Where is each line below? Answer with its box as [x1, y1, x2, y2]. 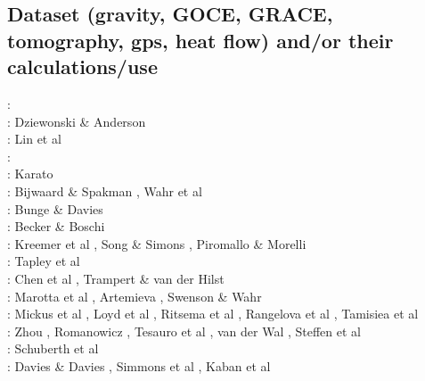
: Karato [7, 164, 53, 183]
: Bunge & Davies [7, 199, 103, 218]
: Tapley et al [7, 252, 80, 270]
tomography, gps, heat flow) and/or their [7, 26, 394, 54]
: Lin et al [7, 129, 61, 148]
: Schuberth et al [7, 339, 99, 358]
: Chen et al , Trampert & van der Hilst [7, 269, 225, 287]
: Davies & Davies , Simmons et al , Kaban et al [7, 356, 271, 375]
